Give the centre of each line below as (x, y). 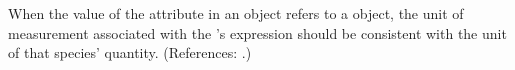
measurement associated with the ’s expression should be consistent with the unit (257, 32)
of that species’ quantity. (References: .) (130, 52)
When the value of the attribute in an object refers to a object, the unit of (236, 13)
